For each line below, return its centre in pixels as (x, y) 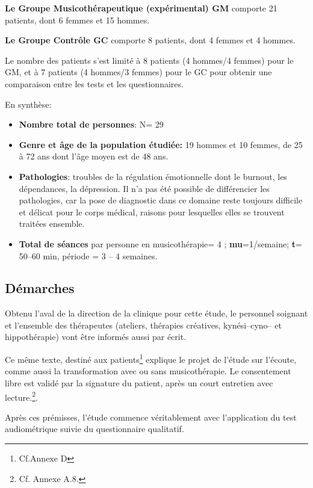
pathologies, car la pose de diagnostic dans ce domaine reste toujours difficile (161, 200)
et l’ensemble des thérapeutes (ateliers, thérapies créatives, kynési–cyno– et (143, 325)
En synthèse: (28, 104)
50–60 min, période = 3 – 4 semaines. (88, 255)
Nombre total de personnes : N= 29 (91, 124)
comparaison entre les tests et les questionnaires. (94, 83)
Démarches (40, 288)
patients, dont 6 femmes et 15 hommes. (77, 20)
